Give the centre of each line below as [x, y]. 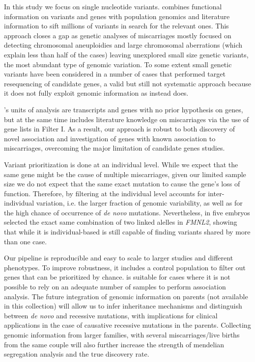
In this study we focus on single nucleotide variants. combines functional [113, 6]
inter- [216, 193]
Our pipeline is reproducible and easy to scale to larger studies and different [119, 258]
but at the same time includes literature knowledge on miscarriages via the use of [127, 119]
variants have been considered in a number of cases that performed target [115, 74]
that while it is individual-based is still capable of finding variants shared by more [127, 232]
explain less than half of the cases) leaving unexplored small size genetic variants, [126, 54]
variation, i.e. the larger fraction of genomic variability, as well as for [139, 203]
